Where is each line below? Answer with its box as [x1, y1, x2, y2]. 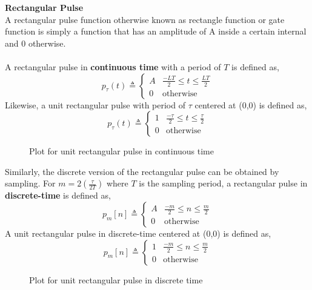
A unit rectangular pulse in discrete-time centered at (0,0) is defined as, [5, 226, 271, 239]
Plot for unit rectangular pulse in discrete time [29, 273, 203, 286]
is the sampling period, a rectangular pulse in [139, 177, 308, 189]
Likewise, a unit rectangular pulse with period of [5, 98, 185, 111]
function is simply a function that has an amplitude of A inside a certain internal [5, 25, 307, 38]
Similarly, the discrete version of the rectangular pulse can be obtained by [5, 165, 279, 177]
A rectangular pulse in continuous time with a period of [5, 60, 221, 73]
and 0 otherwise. [5, 36, 66, 49]
